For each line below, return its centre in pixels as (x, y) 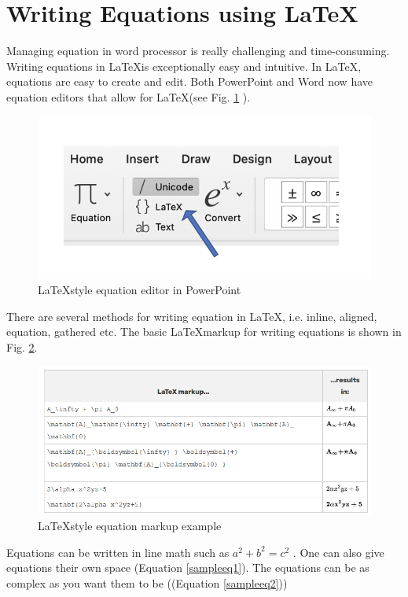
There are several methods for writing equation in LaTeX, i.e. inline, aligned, (192, 316)
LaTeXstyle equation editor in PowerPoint (140, 290)
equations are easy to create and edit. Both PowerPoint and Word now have (189, 81)
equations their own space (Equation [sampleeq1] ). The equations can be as (188, 568)
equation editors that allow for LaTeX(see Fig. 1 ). (129, 96)
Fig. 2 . (22, 347)
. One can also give (338, 552)
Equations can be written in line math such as (118, 552)
